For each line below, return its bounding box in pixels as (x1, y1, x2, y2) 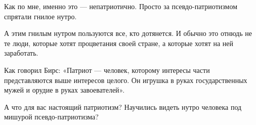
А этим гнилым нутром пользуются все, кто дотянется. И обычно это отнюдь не (4, 28, 252, 38)
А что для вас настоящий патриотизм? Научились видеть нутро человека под (4, 101, 242, 112)
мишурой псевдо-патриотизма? (4, 111, 99, 122)
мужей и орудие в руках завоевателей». (4, 85, 125, 95)
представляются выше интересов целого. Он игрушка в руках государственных (4, 74, 247, 85)
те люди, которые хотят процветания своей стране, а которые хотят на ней (4, 37, 234, 48)
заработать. (4, 48, 38, 58)
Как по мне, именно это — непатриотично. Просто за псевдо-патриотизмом (4, 1, 238, 11)
